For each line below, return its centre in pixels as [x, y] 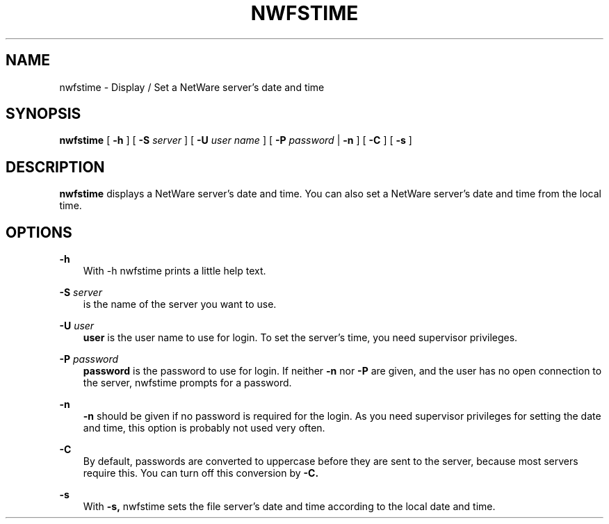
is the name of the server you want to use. [180, 304]
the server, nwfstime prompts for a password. [187, 383]
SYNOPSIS [43, 114]
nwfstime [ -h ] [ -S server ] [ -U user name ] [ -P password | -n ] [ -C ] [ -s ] [236, 140]
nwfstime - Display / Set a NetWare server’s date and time [192, 87]
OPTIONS [39, 232]
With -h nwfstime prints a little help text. [174, 271]
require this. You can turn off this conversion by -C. [201, 473]
